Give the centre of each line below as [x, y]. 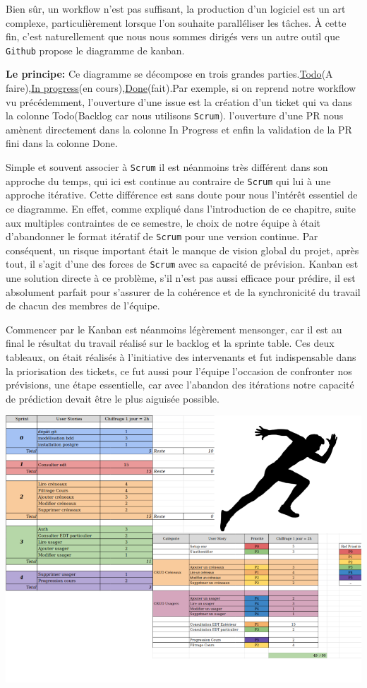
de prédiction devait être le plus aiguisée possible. [113, 398]
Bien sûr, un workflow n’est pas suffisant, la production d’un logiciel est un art [176, 8]
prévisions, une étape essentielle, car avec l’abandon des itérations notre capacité [180, 385]
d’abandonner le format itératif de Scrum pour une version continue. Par [162, 236]
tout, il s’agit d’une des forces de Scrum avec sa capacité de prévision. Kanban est [182, 264]
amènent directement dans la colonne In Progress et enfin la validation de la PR [179, 129]
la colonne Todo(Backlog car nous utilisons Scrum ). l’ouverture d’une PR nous [175, 115]
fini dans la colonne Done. [62, 143]
